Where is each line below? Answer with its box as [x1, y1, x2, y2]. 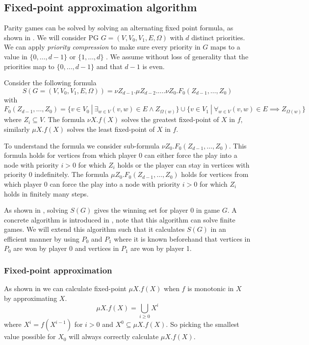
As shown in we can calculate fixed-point [4, 283, 127, 294]
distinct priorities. [191, 32, 245, 42]
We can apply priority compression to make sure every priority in [4, 42, 201, 52]
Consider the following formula [4, 77, 97, 88]
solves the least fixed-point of [67, 123, 155, 134]
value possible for [4, 331, 56, 342]
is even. [142, 61, 165, 71]
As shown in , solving [4, 205, 68, 215]
